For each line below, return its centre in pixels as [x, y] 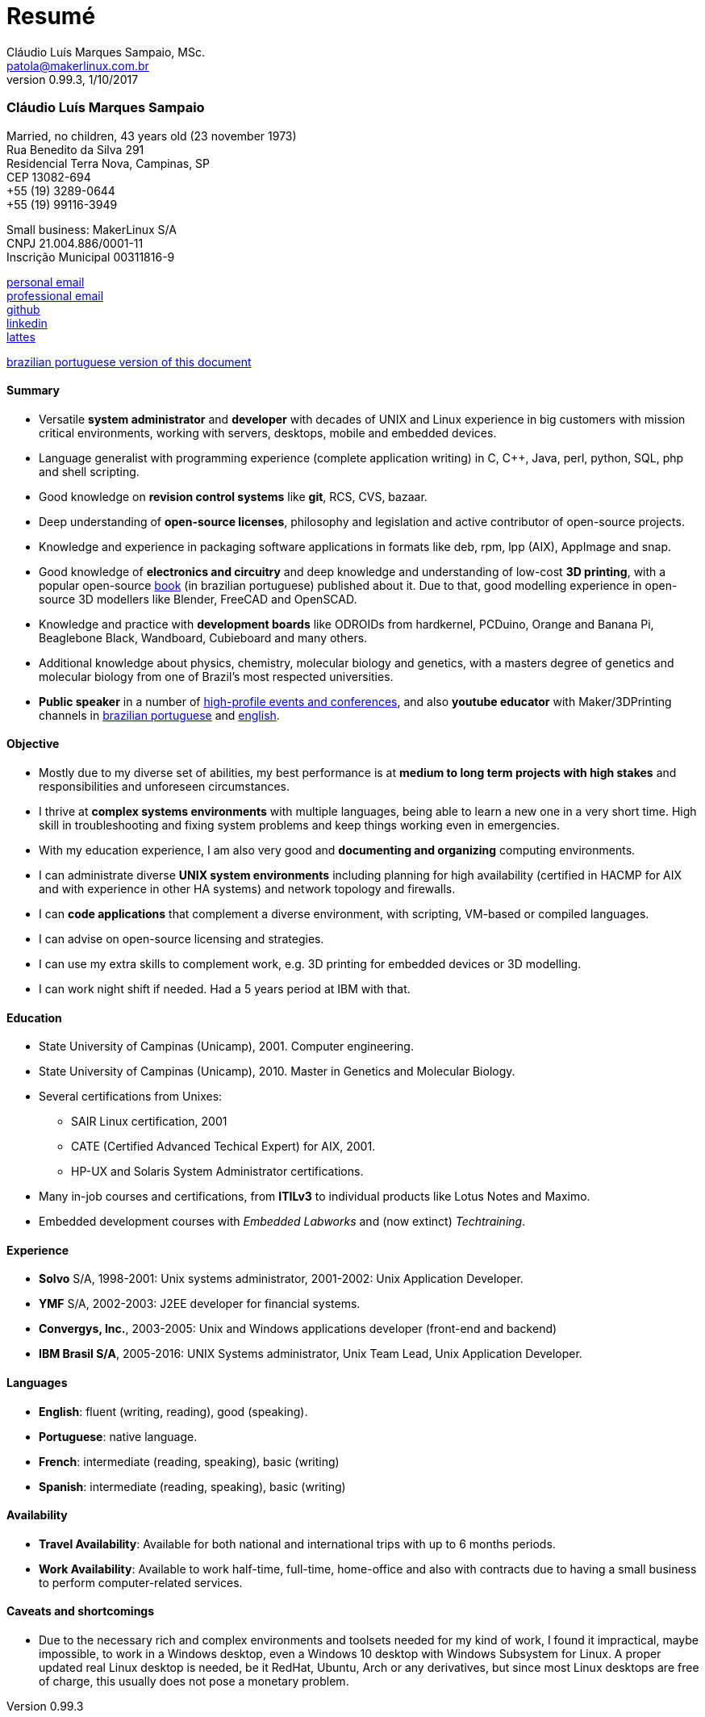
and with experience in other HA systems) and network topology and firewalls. [247, 888]
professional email [55, 295]
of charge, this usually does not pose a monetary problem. [194, 1681]
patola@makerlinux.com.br [78, 65]
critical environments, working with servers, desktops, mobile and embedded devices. [268, 432]
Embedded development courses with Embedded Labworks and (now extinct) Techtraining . [282, 1222]
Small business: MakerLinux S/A [92, 229]
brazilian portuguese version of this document [129, 361]
